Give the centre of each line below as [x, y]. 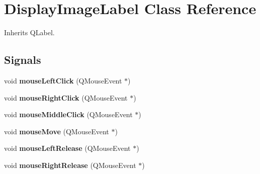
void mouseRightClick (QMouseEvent [66, 97]
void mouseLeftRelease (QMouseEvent [67, 148]
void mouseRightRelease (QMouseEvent [70, 165]
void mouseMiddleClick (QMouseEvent [68, 114]
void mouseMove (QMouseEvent [57, 131]
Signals [23, 60]
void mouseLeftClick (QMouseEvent [63, 80]
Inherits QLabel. [29, 32]
